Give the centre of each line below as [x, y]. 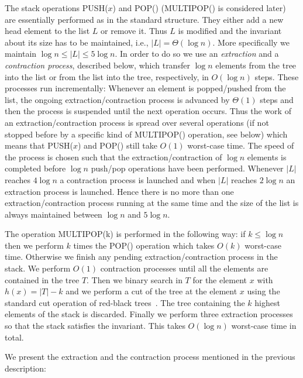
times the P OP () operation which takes [144, 245]
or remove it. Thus [134, 31]
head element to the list [47, 31]
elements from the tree [256, 65]
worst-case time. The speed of [241, 145]
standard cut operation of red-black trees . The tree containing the [125, 302]
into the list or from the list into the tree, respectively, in [107, 76]
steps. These [277, 76]
